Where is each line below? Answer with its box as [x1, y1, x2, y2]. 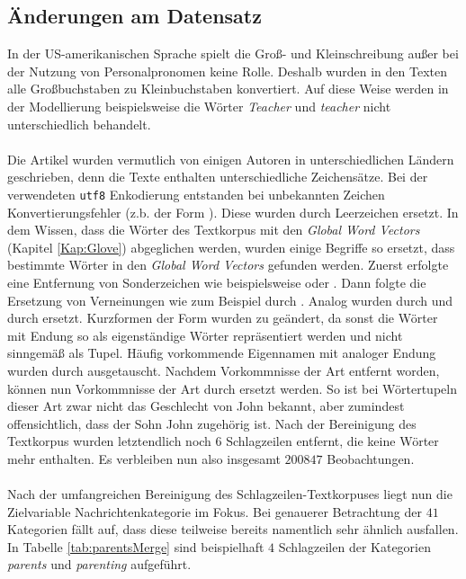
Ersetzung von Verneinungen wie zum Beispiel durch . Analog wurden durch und [7, 290, 453, 309]
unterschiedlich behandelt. [7, 114, 151, 133]
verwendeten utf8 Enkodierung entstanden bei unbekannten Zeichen [7, 184, 385, 203]
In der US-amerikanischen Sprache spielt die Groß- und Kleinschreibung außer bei [7, 44, 459, 63]
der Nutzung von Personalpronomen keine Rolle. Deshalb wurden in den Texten [7, 61, 447, 80]
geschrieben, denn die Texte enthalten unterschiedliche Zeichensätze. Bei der [7, 167, 428, 186]
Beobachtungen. [327, 449, 415, 468]
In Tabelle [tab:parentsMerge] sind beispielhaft [7, 537, 264, 556]
